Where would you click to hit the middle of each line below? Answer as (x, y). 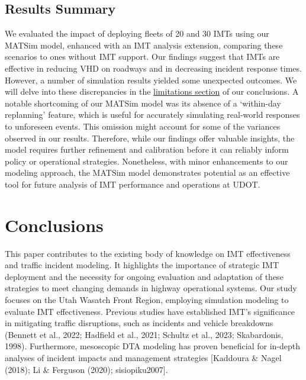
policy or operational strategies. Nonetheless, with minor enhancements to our (146, 161)
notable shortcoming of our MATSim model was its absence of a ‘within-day (143, 103)
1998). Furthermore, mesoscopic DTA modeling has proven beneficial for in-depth (152, 346)
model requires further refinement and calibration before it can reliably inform (147, 149)
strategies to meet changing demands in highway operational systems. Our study (151, 288)
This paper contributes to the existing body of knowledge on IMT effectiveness (148, 253)
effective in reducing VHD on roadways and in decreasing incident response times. (153, 68)
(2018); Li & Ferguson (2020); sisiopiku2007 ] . (86, 369)
